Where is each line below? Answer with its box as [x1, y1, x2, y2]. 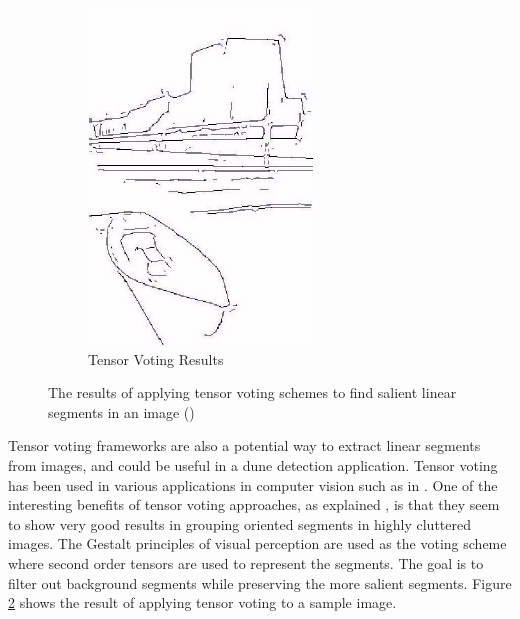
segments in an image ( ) [48, 401, 195, 422]
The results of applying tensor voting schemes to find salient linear [48, 382, 457, 403]
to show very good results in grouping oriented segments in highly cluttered [8, 513, 471, 534]
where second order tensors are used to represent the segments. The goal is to [8, 552, 484, 573]
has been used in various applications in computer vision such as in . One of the [8, 474, 498, 495]
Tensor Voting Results [88, 348, 224, 369]
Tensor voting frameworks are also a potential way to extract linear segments [8, 435, 481, 456]
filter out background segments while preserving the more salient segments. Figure [8, 572, 512, 593]
